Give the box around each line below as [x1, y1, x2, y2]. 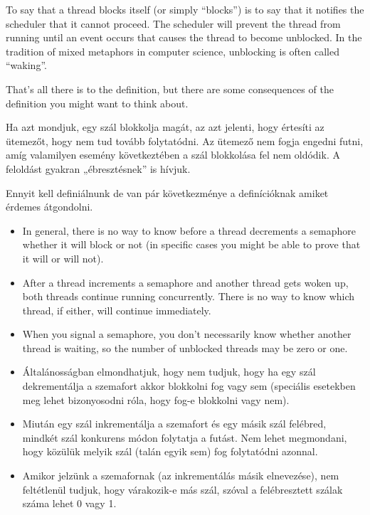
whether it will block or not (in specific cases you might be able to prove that [22, 237, 361, 252]
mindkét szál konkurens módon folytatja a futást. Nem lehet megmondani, [22, 430, 347, 445]
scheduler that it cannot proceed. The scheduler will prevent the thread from [6, 16, 341, 31]
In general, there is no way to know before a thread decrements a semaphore [22, 223, 356, 238]
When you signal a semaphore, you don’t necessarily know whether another [22, 326, 351, 341]
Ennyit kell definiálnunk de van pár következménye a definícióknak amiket [6, 185, 329, 200]
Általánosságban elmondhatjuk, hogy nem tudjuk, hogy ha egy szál [22, 364, 316, 379]
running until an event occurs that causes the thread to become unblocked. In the [6, 30, 362, 45]
